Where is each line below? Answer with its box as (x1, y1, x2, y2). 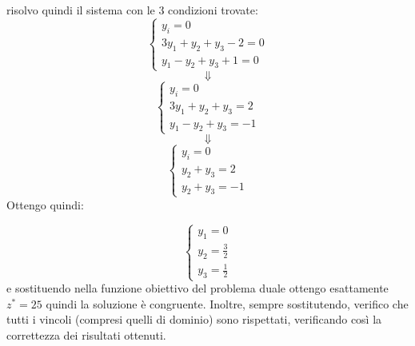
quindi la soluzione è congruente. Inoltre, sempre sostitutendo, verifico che (46, 295, 409, 312)
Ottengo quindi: (6, 196, 84, 213)
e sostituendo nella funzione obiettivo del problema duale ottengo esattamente (6, 280, 389, 296)
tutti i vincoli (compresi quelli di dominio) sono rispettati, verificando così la (6, 311, 382, 328)
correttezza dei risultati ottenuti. (6, 327, 166, 343)
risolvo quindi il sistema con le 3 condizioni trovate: (6, 2, 258, 18)
